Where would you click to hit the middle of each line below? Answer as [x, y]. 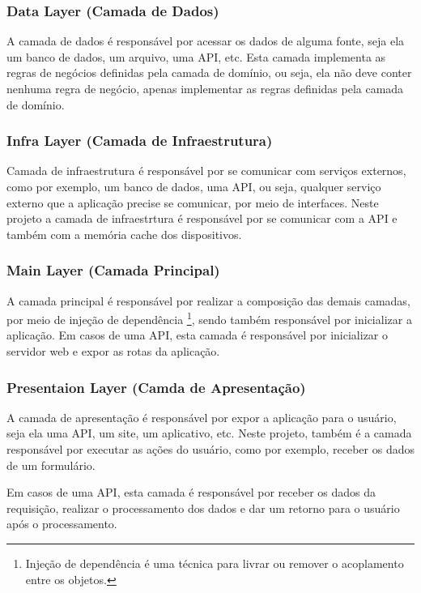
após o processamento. [62, 524]
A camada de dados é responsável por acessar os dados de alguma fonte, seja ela [206, 41]
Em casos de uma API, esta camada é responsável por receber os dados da [191, 492]
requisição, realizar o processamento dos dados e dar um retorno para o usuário [203, 508]
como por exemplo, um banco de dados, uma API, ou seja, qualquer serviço [194, 186]
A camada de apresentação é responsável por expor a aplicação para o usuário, [202, 417]
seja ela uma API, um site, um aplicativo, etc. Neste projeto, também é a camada [209, 433]
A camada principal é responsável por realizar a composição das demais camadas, [208, 300]
